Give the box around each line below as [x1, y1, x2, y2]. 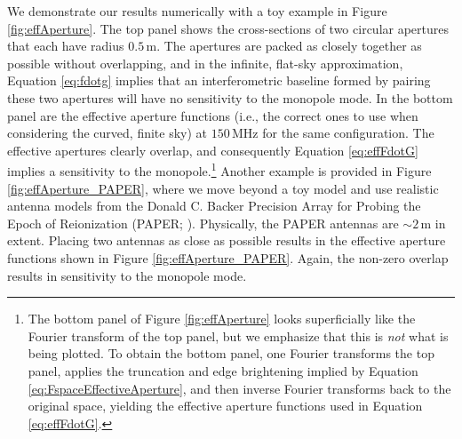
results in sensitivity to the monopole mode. [7, 266, 247, 284]
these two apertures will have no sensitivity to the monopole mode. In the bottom [7, 88, 453, 107]
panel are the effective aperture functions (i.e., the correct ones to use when [7, 106, 418, 124]
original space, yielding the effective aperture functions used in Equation [28, 396, 423, 415]
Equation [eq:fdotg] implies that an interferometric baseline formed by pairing [7, 71, 431, 90]
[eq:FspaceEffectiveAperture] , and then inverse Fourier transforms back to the [28, 379, 451, 397]
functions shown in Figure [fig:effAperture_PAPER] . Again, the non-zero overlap [7, 248, 449, 267]
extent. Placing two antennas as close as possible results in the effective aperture [7, 231, 446, 250]
